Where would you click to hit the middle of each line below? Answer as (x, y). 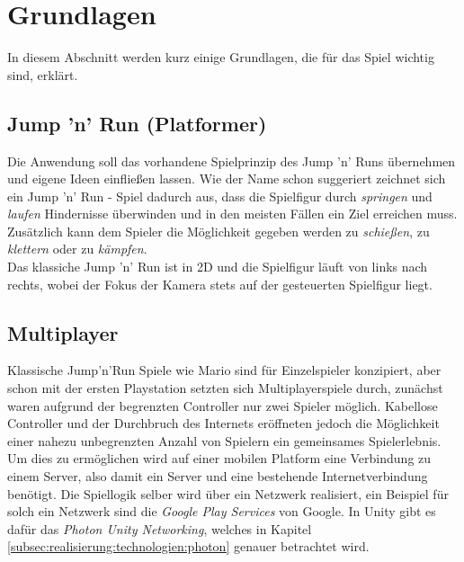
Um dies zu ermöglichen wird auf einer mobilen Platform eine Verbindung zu (219, 458)
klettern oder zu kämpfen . (77, 249)
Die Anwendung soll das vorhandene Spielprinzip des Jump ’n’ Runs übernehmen (232, 161)
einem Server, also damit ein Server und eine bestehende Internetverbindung (218, 476)
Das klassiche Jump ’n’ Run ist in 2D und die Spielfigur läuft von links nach (218, 267)
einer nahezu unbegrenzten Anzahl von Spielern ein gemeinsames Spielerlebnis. (224, 440)
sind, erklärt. (43, 74)
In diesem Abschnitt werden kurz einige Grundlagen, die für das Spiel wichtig (221, 57)
